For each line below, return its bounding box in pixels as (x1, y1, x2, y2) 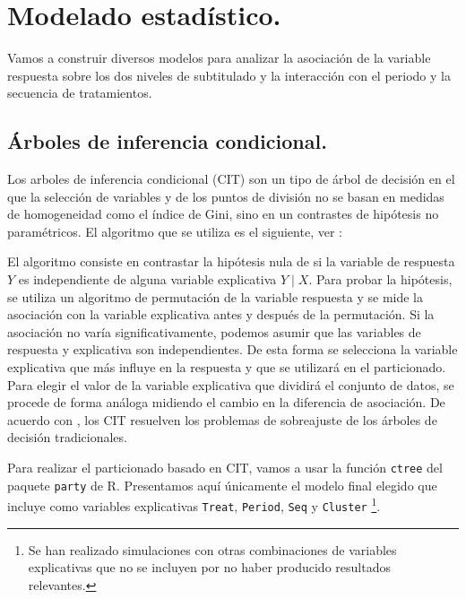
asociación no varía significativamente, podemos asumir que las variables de (7, 322, 421, 341)
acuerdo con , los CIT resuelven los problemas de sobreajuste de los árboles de (7, 410, 437, 429)
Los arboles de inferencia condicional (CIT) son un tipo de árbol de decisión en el (7, 169, 455, 188)
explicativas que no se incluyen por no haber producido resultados (28, 558, 391, 577)
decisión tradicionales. (7, 428, 127, 447)
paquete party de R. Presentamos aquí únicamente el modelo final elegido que (7, 475, 437, 494)
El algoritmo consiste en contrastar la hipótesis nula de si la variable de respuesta (7, 252, 455, 271)
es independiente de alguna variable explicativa (18, 270, 277, 289)
